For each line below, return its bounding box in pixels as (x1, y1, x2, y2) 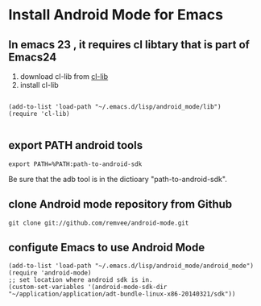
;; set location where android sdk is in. (8, 276, 153, 284)
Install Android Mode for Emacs (8, 6, 224, 24)
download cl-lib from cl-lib (19, 72, 109, 81)
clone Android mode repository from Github (8, 197, 233, 211)
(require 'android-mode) (8, 269, 92, 277)
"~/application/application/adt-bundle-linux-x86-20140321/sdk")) (8, 290, 236, 299)
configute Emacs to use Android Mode (8, 241, 205, 254)
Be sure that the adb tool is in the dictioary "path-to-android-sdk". (8, 174, 227, 184)
